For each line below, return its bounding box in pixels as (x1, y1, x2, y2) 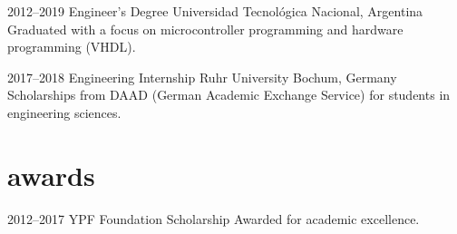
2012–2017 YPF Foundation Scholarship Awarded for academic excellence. (7, 209, 420, 228)
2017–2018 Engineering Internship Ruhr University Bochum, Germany (7, 67, 397, 86)
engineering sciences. (7, 102, 122, 122)
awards (7, 156, 95, 193)
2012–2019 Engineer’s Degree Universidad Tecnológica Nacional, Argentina (7, 2, 423, 20)
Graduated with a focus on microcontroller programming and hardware (7, 19, 404, 38)
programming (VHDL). (7, 37, 136, 56)
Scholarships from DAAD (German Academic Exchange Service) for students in (7, 85, 451, 104)
